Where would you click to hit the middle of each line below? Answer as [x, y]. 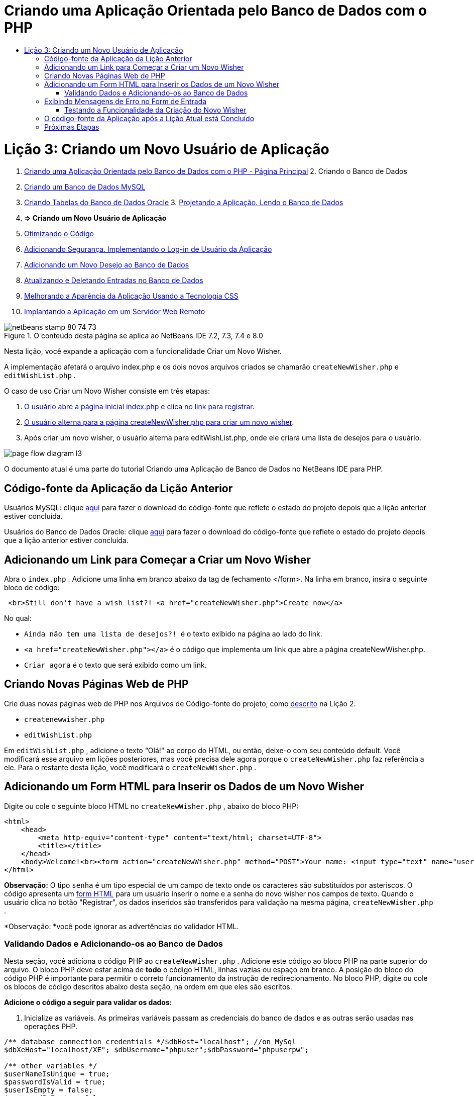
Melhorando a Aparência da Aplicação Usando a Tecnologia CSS [131, 296]
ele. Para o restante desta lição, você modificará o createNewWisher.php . [130, 767]
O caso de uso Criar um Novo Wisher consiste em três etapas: [107, 391]
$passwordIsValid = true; [55, 1082]
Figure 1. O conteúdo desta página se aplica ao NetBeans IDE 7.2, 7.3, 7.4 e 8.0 [134, 336]
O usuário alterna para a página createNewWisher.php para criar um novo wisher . [159, 422]
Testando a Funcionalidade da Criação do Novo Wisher [155, 110]
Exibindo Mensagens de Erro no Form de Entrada [126, 101]
